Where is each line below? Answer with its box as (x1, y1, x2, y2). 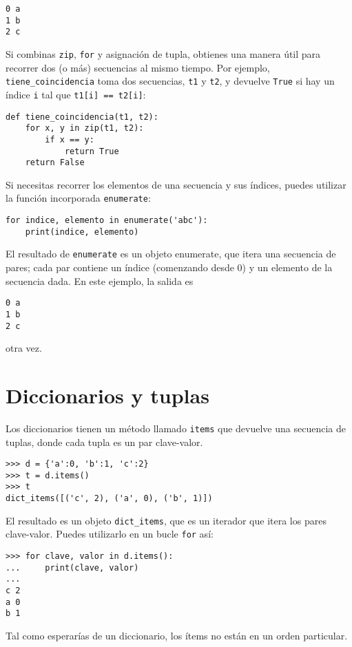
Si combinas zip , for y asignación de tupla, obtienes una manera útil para (6, 46, 321, 61)
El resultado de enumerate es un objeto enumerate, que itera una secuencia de (6, 246, 336, 261)
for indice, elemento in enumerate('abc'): (6, 215, 208, 226)
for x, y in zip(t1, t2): (25, 123, 144, 134)
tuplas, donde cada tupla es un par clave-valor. (6, 434, 203, 449)
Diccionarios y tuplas (6, 381, 209, 409)
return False (25, 158, 85, 168)
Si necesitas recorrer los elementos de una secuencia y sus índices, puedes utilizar (6, 177, 346, 191)
